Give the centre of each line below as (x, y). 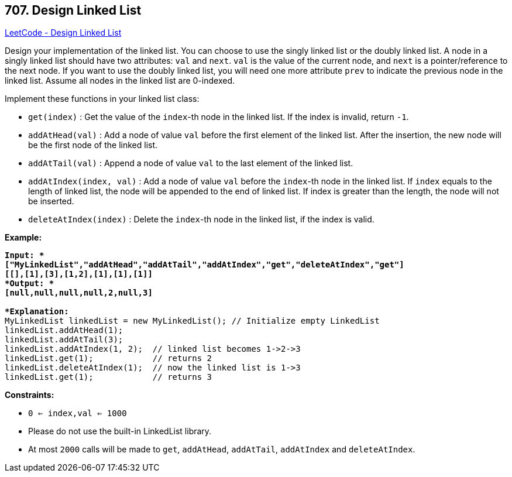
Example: (23, 238)
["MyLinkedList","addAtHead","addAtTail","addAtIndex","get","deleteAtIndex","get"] (205, 265)
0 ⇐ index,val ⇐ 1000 (78, 413)
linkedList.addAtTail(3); (64, 340)
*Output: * (30, 284)
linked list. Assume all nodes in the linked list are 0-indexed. (120, 81)
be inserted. (51, 201)
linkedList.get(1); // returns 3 (109, 377)
